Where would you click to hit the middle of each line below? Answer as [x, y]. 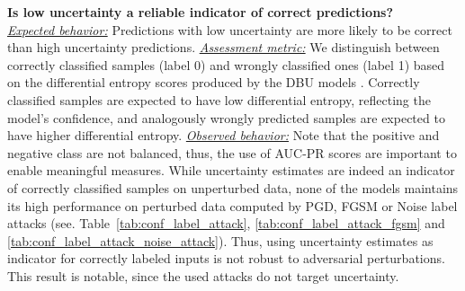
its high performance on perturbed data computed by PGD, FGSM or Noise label [232, 205]
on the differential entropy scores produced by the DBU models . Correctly [214, 82]
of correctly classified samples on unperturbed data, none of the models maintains [233, 187]
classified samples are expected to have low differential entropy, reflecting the [219, 99]
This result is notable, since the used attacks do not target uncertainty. [203, 275]
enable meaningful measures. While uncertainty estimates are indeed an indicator [231, 170]
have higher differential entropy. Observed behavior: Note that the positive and [224, 135]
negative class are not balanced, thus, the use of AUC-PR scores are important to [232, 152]
